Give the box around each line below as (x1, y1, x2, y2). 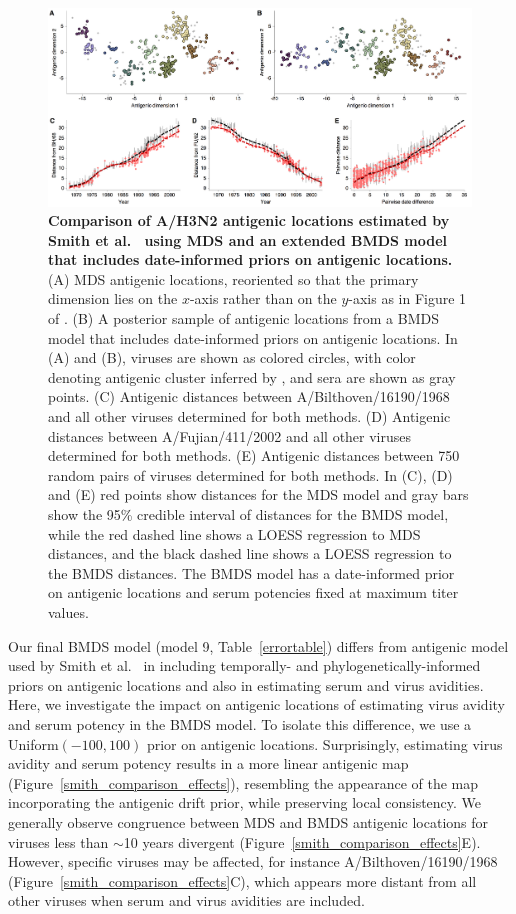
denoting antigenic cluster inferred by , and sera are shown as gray (48, 366, 456, 387)
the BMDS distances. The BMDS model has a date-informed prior (48, 562, 455, 583)
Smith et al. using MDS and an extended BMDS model (48, 229, 448, 250)
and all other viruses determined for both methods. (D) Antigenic (48, 406, 451, 427)
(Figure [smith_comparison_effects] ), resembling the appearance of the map (8, 772, 479, 793)
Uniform (8, 733, 59, 754)
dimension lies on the (48, 288, 178, 309)
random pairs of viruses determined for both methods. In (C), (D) (48, 464, 453, 485)
